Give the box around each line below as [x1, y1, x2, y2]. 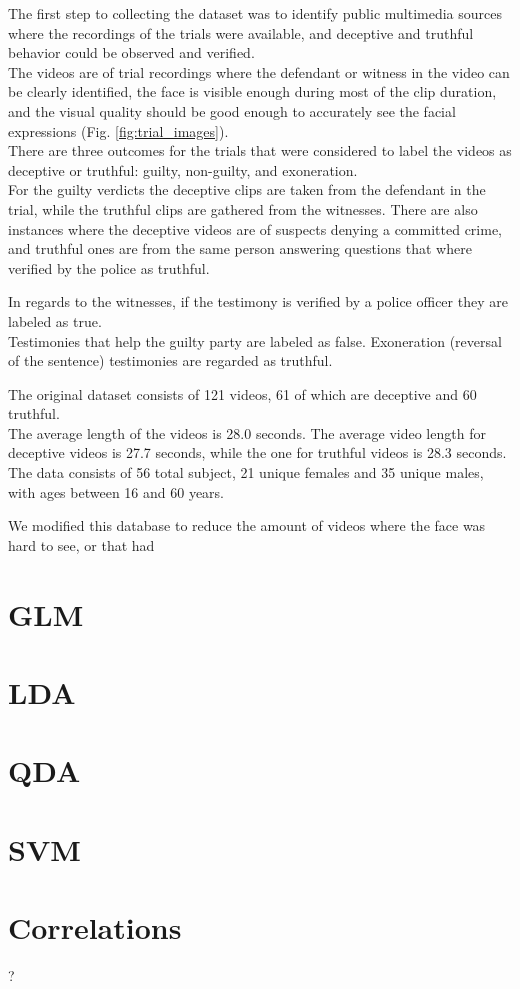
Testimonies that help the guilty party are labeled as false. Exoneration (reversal [8, 330, 502, 351]
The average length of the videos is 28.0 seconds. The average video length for [8, 422, 486, 443]
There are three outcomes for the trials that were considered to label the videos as [8, 140, 512, 161]
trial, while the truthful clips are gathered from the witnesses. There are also [8, 198, 478, 219]
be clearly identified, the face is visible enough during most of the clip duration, [8, 81, 497, 102]
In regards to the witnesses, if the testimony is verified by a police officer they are [8, 291, 508, 312]
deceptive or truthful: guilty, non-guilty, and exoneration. [8, 159, 358, 180]
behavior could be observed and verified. [8, 42, 255, 63]
